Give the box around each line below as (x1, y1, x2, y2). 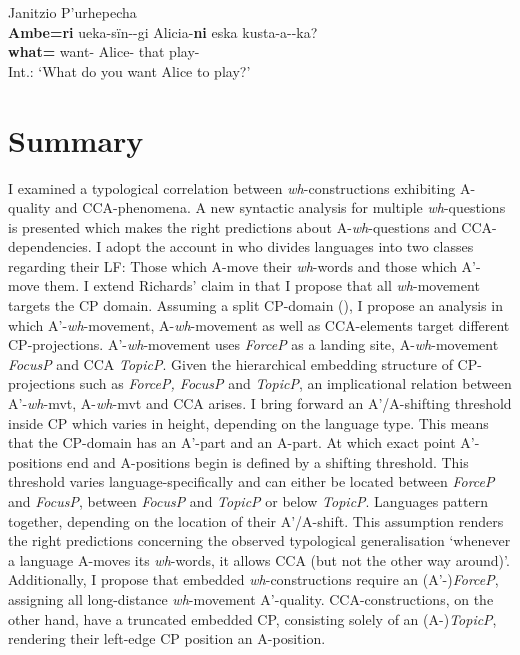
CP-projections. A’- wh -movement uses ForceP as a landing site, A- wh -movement (8, 334, 499, 355)
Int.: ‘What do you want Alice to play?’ (8, 60, 251, 81)
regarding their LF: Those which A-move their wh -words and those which (8, 255, 457, 276)
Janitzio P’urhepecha (8, 2, 137, 22)
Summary (8, 119, 144, 160)
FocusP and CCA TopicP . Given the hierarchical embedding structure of (8, 353, 453, 374)
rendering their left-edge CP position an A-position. (8, 628, 326, 649)
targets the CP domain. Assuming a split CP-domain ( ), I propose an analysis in (8, 295, 503, 316)
